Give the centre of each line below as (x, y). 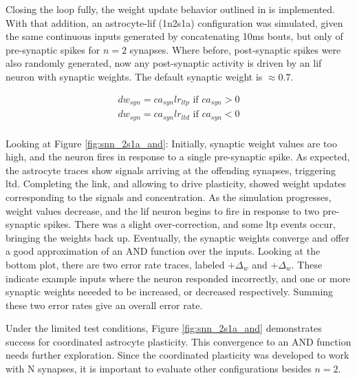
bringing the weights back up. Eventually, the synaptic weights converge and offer (177, 237)
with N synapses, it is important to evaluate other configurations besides (159, 369)
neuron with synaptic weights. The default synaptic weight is (134, 76)
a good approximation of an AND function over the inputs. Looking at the (163, 251)
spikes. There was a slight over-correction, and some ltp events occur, (190, 224)
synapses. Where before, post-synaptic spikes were (235, 49)
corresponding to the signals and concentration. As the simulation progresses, (169, 197)
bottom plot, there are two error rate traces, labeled (115, 264)
